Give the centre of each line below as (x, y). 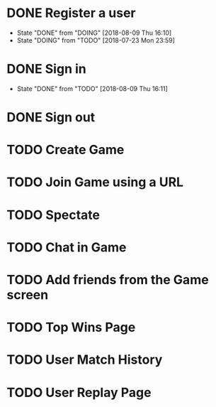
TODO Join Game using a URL (95, 182)
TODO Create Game (66, 150)
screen (28, 295)
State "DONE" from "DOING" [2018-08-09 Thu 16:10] (94, 33)
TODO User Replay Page (79, 392)
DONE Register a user (71, 13)
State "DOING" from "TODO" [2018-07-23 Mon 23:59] (96, 40)
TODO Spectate (53, 215)
